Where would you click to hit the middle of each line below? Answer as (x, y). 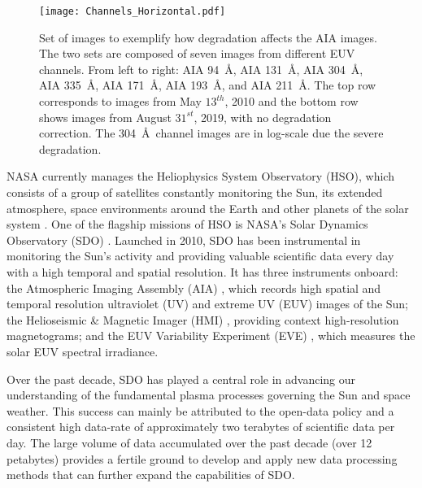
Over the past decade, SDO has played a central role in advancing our (181, 379)
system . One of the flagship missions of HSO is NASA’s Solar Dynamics (187, 224)
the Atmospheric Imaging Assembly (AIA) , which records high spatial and (194, 288)
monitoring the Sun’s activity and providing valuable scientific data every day (200, 256)
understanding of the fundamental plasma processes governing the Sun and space (209, 395)
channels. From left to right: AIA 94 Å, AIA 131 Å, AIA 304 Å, (201, 69)
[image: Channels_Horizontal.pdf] (133, 11)
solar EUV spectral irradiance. (83, 351)
